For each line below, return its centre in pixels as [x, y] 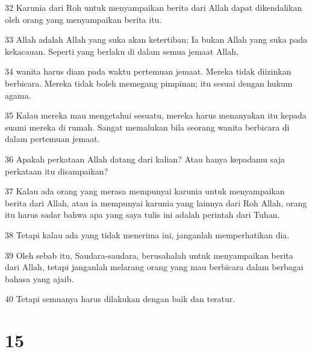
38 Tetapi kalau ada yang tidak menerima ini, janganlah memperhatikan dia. [147, 234]
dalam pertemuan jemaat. [52, 139]
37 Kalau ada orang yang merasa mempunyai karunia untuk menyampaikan [145, 191]
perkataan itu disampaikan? [57, 171]
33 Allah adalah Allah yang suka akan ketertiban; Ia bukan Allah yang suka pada [156, 39]
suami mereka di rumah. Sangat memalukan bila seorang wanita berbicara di [147, 127]
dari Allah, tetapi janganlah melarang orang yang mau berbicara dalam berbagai [154, 267]
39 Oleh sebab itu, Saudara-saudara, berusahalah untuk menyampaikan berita [149, 255]
